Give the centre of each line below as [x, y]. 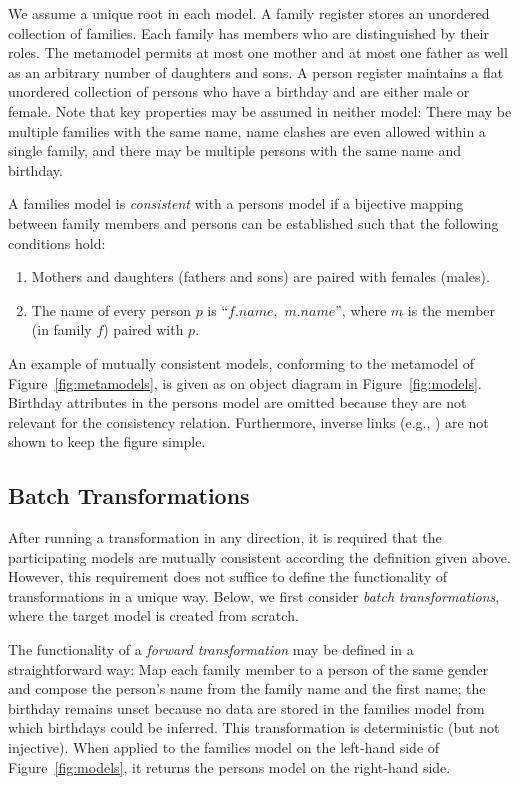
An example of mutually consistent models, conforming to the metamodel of [241, 362]
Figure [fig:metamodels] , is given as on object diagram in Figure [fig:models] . [245, 382]
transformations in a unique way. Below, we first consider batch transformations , [254, 595]
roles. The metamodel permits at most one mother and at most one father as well [258, 52]
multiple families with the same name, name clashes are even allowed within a [247, 130]
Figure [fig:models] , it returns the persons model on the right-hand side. [229, 766]
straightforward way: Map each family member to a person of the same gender [248, 668]
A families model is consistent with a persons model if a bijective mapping [236, 203]
